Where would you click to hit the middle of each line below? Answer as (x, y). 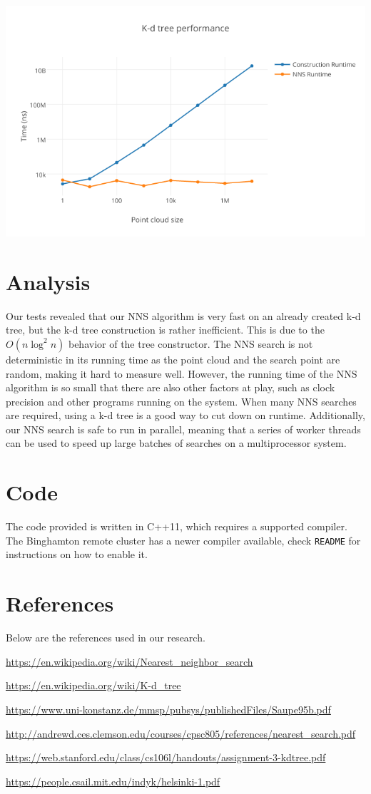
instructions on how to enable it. (77, 554)
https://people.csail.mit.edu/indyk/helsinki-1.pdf (113, 781)
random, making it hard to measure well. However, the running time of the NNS (182, 373)
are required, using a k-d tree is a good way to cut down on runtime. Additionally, (185, 415)
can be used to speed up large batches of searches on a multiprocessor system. (176, 443)
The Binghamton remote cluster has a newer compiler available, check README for (183, 540)
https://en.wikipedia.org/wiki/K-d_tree (93, 685)
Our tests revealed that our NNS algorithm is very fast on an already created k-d (183, 315)
